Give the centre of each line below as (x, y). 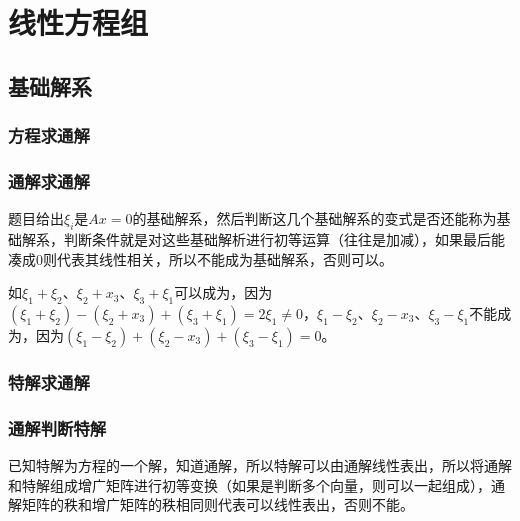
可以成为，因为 (223, 292)
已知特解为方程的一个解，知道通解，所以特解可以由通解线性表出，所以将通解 (260, 465)
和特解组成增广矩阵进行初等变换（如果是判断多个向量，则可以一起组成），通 (256, 484)
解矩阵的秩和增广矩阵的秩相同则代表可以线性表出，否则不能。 (211, 504)
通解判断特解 (57, 427)
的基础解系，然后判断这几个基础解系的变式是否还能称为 (314, 218)
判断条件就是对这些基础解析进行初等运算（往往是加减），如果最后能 (284, 239)
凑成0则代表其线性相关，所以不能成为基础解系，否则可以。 (200, 258)
